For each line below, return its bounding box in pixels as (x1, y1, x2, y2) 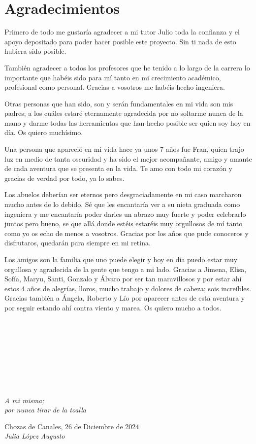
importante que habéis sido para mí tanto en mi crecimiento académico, (4, 72, 221, 82)
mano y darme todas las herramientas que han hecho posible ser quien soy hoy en (4, 117, 251, 128)
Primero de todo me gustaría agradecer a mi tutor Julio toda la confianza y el (4, 27, 240, 37)
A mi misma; (4, 395, 44, 405)
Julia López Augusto (4, 431, 65, 441)
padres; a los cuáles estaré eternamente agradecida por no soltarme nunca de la (4, 108, 243, 118)
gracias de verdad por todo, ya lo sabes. (4, 172, 125, 183)
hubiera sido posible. (4, 46, 66, 56)
